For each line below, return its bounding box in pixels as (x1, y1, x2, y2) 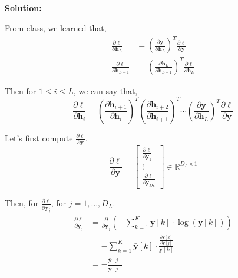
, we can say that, (73, 84, 138, 97)
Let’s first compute (5, 131, 73, 144)
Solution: (5, 2, 42, 14)
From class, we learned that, (5, 21, 107, 34)
